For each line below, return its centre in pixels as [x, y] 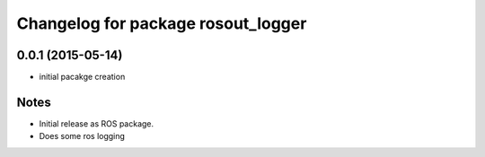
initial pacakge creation [82, 77]
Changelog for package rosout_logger [162, 23]
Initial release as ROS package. [97, 123]
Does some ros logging [82, 136]
